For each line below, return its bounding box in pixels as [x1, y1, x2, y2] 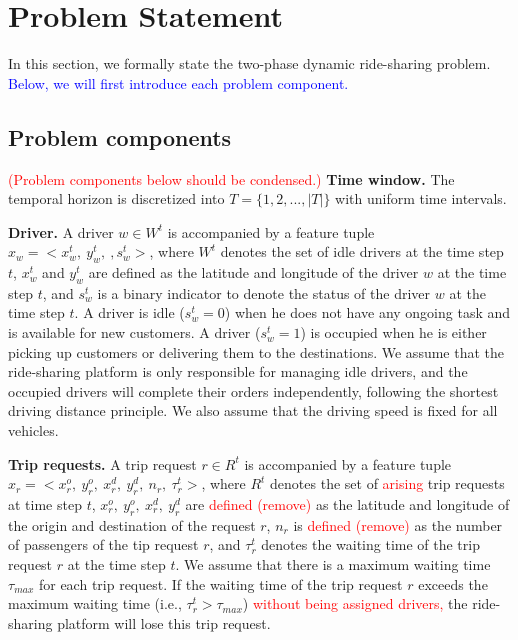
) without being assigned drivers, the [242, 593, 468, 614]
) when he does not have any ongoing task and [224, 302, 511, 323]
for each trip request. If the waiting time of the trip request [38, 573, 403, 594]
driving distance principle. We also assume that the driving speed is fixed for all [8, 400, 498, 421]
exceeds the [418, 573, 488, 594]
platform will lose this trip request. [57, 612, 271, 633]
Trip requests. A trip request [8, 453, 197, 474]
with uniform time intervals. [335, 188, 507, 209]
